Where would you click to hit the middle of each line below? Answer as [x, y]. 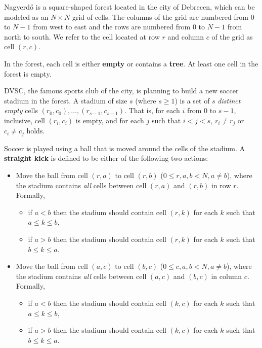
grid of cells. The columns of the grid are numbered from [160, 16]
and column [186, 36]
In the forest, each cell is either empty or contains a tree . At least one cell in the [131, 63]
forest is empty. [28, 73]
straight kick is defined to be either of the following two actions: [106, 158]
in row [221, 185]
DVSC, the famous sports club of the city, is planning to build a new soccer [121, 91]
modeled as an [26, 16]
